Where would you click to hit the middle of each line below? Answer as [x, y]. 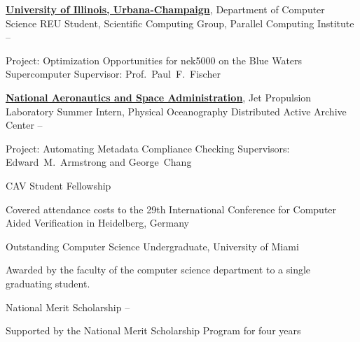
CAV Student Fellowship [58, 185]
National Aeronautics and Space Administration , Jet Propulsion [159, 97]
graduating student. [48, 283]
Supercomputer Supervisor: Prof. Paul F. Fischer [113, 74]
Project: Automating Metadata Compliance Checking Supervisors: [148, 148]
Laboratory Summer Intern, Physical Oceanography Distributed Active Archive [176, 111]
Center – [24, 125]
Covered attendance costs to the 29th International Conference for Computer [171, 209]
